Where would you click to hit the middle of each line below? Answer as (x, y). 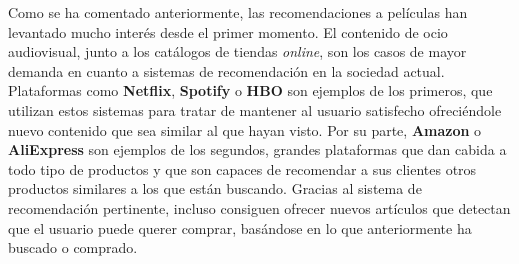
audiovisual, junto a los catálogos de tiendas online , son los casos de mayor (237, 51)
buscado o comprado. (73, 247)
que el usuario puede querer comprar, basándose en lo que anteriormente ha (240, 227)
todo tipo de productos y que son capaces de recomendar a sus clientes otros (242, 168)
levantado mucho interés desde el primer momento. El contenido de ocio (228, 31)
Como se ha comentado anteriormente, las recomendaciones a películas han (238, 12)
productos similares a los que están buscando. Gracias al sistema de (215, 188)
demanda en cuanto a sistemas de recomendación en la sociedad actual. (226, 70)
